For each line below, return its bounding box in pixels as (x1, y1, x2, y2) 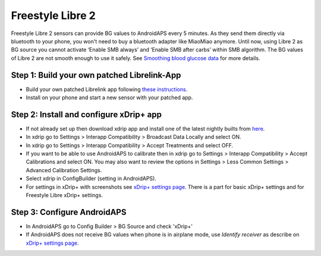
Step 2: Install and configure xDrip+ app (11, 109, 162, 119)
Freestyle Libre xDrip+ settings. (26, 192, 103, 199)
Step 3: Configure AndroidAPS (11, 207, 127, 217)
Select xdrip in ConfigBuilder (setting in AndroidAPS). (26, 175, 157, 182)
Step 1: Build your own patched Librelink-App (11, 70, 181, 80)
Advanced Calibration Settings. (26, 166, 102, 173)
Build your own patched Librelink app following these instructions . (26, 86, 188, 93)
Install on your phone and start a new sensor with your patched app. (26, 94, 193, 101)
